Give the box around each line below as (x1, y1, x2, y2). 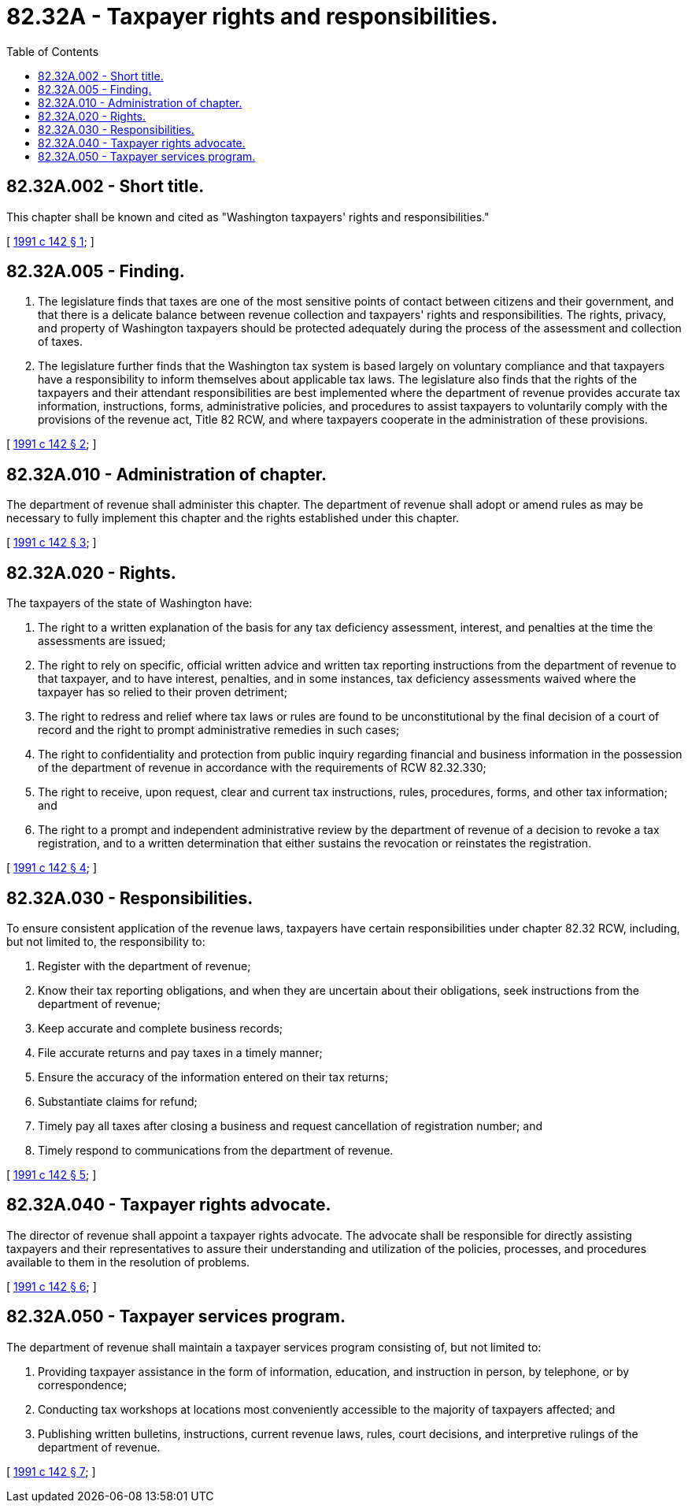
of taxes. (38, 335, 83, 349)
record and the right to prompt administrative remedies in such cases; (38, 723, 400, 737)
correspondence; (38, 1377, 128, 1392)
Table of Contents (6, 44, 99, 58)
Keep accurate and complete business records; (38, 1021, 283, 1035)
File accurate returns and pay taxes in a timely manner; (38, 1045, 323, 1059)
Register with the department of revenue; (38, 958, 251, 973)
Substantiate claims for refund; (38, 1094, 198, 1108)
